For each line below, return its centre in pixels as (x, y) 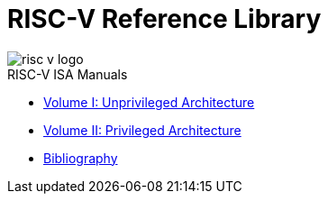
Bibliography (81, 158)
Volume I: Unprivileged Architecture (149, 102)
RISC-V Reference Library (164, 19)
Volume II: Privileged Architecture (142, 130)
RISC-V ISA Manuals (68, 74)
